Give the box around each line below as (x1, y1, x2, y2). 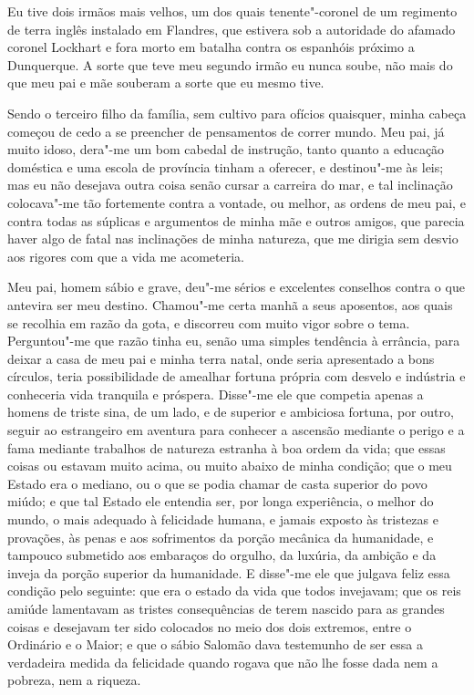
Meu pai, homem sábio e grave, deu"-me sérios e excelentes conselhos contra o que (7, 277, 465, 296)
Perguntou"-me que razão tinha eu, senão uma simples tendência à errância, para (7, 331, 460, 350)
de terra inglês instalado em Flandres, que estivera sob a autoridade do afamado (7, 19, 456, 38)
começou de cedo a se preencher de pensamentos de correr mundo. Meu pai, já (7, 121, 445, 140)
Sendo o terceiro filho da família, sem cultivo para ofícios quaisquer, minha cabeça (7, 103, 467, 122)
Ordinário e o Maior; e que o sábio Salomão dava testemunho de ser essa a (7, 635, 423, 654)
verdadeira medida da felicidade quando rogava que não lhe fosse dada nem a (7, 652, 438, 671)
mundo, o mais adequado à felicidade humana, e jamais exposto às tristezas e (7, 510, 438, 529)
